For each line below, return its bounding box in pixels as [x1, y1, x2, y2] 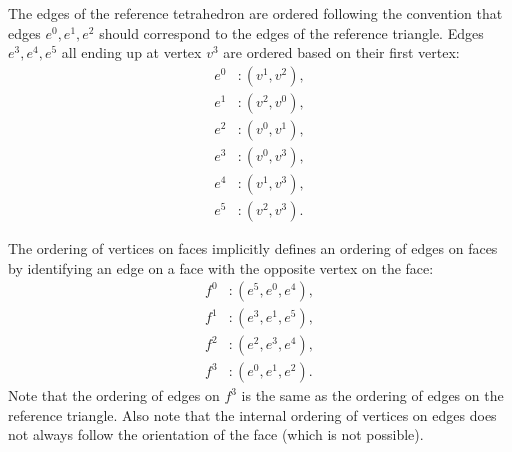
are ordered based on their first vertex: [223, 42, 460, 63]
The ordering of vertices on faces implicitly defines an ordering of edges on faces [8, 237, 498, 258]
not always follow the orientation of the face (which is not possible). [8, 424, 424, 445]
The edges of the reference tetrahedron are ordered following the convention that [8, 3, 503, 23]
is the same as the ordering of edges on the [241, 385, 504, 406]
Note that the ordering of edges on [8, 385, 220, 406]
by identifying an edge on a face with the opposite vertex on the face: [8, 257, 434, 278]
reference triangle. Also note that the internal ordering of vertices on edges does [8, 404, 497, 425]
